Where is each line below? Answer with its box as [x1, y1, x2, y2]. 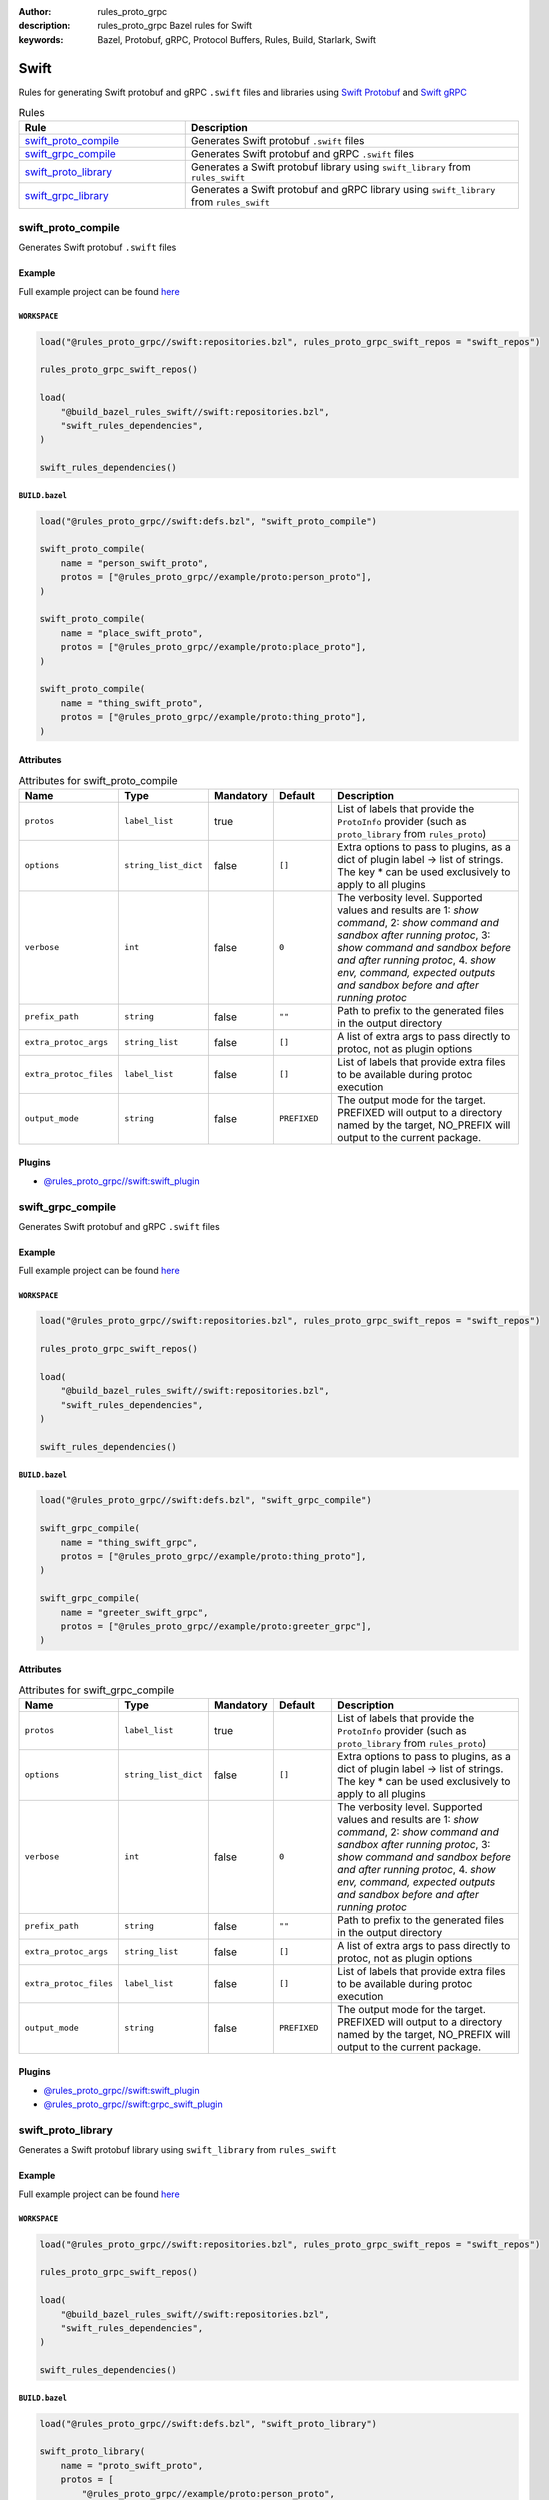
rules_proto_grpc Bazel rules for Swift [97, 20, 253, 32]
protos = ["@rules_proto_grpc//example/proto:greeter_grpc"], [60, 1620, 372, 1632]
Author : [18, 6, 52, 17]
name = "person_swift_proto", [60, 557, 209, 569]
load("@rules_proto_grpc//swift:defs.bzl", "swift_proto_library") [39, 2418, 378, 2429]
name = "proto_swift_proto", [60, 2460, 204, 2471]
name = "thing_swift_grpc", [60, 1536, 199, 1548]
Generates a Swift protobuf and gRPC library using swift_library [190, 183, 496, 197]
